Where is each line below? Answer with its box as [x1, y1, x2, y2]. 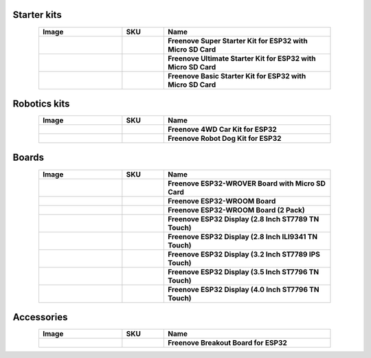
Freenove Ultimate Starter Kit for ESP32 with [168, 54, 316, 63]
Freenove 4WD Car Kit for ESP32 [168, 124, 278, 134]
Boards [12, 152, 45, 164]
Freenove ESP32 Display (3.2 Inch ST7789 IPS [168, 249, 321, 259]
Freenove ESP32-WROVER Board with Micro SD [168, 179, 326, 188]
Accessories [12, 311, 68, 323]
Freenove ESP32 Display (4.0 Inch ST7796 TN [168, 284, 319, 294]
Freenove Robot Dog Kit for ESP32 [168, 134, 282, 144]
